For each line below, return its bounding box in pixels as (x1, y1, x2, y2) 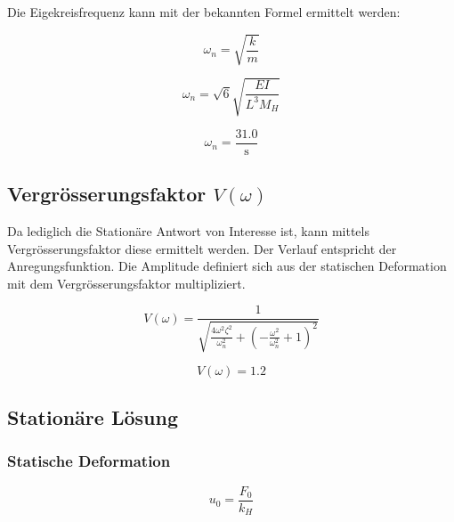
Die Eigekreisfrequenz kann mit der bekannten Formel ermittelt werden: (7, 3, 401, 20)
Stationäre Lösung (7, 404, 178, 431)
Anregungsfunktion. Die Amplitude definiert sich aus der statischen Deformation (7, 257, 447, 275)
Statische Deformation (7, 450, 171, 472)
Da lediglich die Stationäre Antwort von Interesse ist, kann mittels (7, 221, 369, 240)
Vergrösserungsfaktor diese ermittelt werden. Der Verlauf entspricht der (7, 239, 397, 257)
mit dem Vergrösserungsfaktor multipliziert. (7, 273, 246, 292)
